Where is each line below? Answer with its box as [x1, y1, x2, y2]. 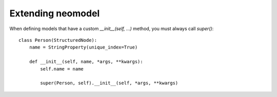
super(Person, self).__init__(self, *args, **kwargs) [40, 80, 179, 86]
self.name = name [40, 66, 84, 71]
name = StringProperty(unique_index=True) [29, 44, 138, 51]
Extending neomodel [9, 8, 100, 19]
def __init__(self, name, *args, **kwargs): [29, 59, 143, 65]
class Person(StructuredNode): [18, 37, 97, 43]
